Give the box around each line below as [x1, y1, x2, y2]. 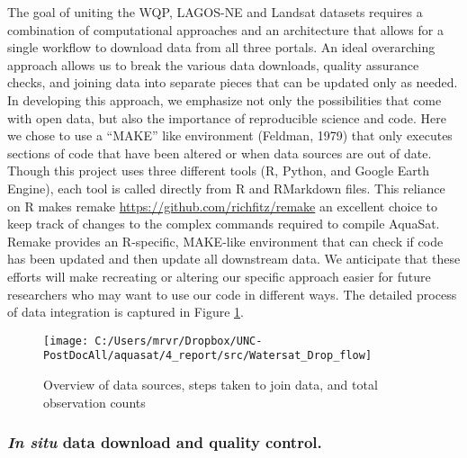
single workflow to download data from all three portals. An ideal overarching [7, 38, 436, 57]
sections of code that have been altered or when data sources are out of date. [7, 143, 432, 162]
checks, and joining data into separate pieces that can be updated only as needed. [7, 73, 458, 92]
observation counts [43, 392, 146, 411]
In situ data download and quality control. [7, 431, 322, 454]
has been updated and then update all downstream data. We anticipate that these [7, 249, 461, 268]
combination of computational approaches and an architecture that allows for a [7, 20, 444, 39]
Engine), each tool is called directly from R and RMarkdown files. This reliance [7, 178, 445, 197]
